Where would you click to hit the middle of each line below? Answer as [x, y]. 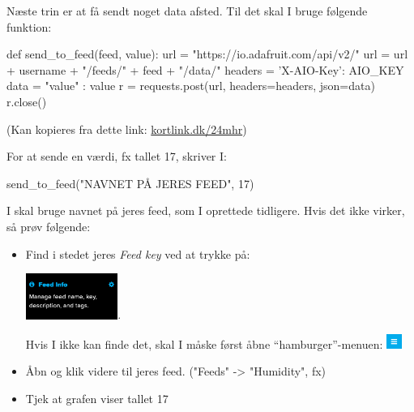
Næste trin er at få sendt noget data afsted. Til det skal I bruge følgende [187, 11]
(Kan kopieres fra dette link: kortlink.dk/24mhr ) [127, 129]
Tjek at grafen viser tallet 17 [97, 398]
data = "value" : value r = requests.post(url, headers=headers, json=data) [191, 86]
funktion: [29, 26]
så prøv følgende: [49, 226]
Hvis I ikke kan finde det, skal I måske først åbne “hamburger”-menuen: [204, 343]
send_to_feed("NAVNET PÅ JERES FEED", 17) [130, 183]
